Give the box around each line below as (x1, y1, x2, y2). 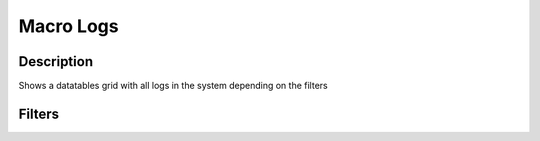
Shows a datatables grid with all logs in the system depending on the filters (18, 80, 329, 92)
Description (18, 53, 94, 70)
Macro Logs (18, 15, 119, 37)
